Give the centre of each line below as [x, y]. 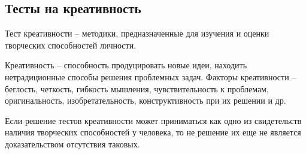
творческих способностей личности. [71, 45]
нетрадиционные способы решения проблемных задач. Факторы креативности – [151, 76]
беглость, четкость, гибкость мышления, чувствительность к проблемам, [137, 88]
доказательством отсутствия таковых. [72, 144]
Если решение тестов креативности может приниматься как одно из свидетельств [153, 120]
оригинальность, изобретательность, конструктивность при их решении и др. [146, 100]
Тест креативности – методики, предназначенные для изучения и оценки [137, 33]
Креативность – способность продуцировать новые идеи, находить [126, 65]
